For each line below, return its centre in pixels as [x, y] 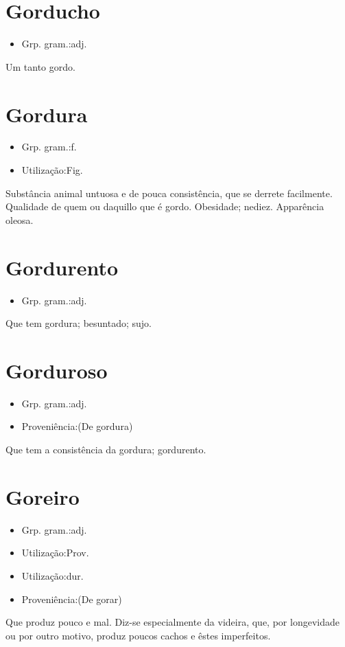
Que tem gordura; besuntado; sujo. [79, 323]
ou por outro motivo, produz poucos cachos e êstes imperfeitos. [138, 635]
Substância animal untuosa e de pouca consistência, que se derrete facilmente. [169, 193]
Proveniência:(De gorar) [72, 599]
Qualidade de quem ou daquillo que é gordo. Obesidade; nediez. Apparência [165, 206]
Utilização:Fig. [52, 170]
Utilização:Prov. [55, 553]
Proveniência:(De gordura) [77, 426]
